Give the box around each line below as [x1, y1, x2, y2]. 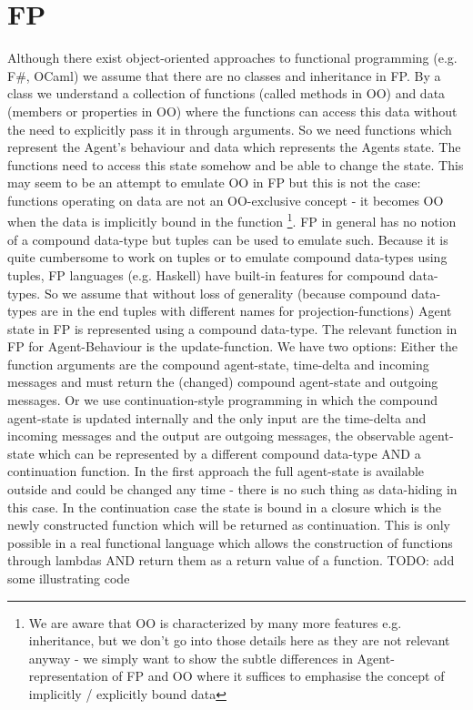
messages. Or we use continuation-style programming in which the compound [7, 390, 438, 410]
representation [28, 666, 108, 685]
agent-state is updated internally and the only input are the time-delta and [7, 408, 427, 427]
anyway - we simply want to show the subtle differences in [28, 648, 353, 667]
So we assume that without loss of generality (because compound [44, 283, 408, 302]
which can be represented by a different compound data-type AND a [38, 443, 421, 462]
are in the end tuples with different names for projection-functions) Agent [41, 301, 452, 320]
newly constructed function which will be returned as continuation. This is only [7, 515, 450, 534]
